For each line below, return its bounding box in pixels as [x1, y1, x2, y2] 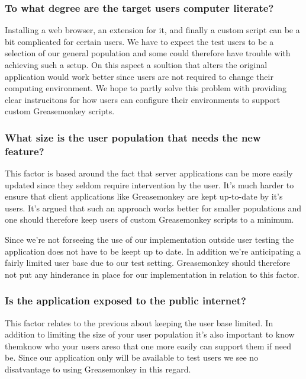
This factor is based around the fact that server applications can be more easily [5, 167, 293, 179]
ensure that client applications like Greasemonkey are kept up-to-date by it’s [5, 190, 283, 203]
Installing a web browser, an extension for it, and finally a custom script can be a [5, 24, 300, 36]
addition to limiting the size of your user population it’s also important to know [5, 328, 295, 341]
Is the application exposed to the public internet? [5, 293, 247, 308]
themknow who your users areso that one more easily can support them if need [5, 339, 291, 352]
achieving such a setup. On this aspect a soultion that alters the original [5, 59, 268, 70]
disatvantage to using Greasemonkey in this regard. [5, 363, 191, 375]
